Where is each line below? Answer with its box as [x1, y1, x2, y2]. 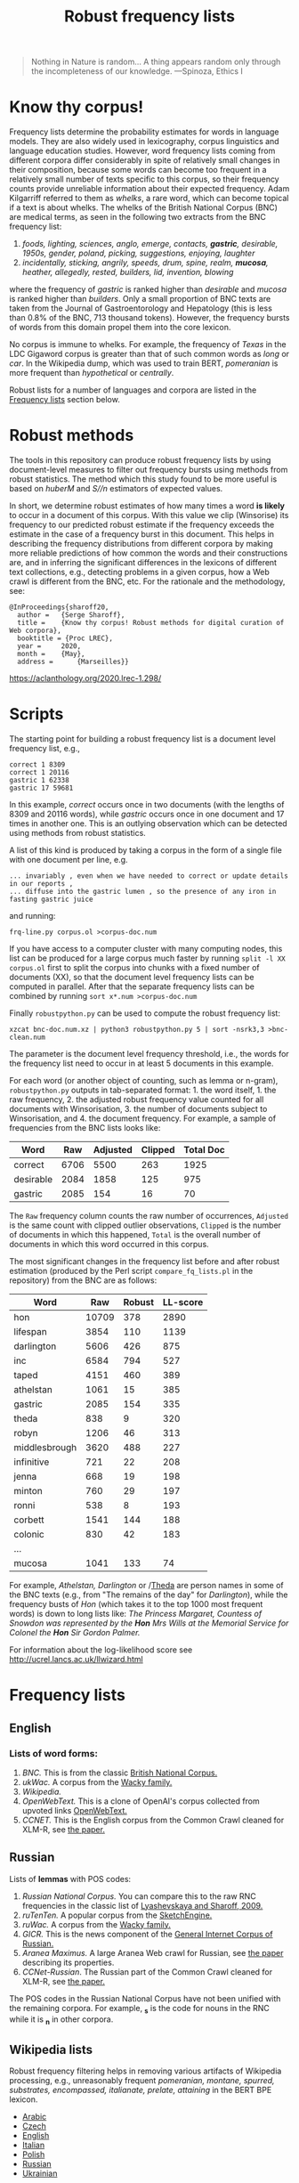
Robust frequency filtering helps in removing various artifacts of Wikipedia [9, 2065, 282, 2076]
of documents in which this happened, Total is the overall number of [9, 1229, 261, 1239]
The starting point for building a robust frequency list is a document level [9, 734, 276, 744]
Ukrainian [21, 2168, 58, 2179]
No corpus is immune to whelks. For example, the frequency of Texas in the [9, 339, 287, 350]
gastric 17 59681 [9, 783, 74, 792]
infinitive [13, 1456, 50, 1468]
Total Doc [183, 1144, 225, 1156]
